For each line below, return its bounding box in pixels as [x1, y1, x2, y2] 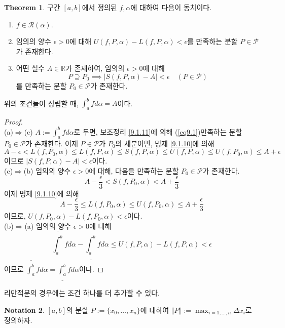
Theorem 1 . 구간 [4, 2, 60, 12]
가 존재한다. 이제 [25, 138, 78, 148]
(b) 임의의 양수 [23, 165, 71, 176]
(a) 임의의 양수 [24, 220, 72, 231]
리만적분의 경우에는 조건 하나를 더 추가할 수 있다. [4, 287, 160, 298]
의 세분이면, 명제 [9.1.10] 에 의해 [115, 138, 215, 148]
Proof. [4, 116, 23, 127]
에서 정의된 [82, 2, 117, 12]
